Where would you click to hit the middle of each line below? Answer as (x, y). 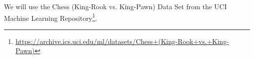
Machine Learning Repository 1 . (51, 17)
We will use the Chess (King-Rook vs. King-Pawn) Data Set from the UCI (116, 6)
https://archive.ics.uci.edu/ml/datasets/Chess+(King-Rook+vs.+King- (122, 41)
